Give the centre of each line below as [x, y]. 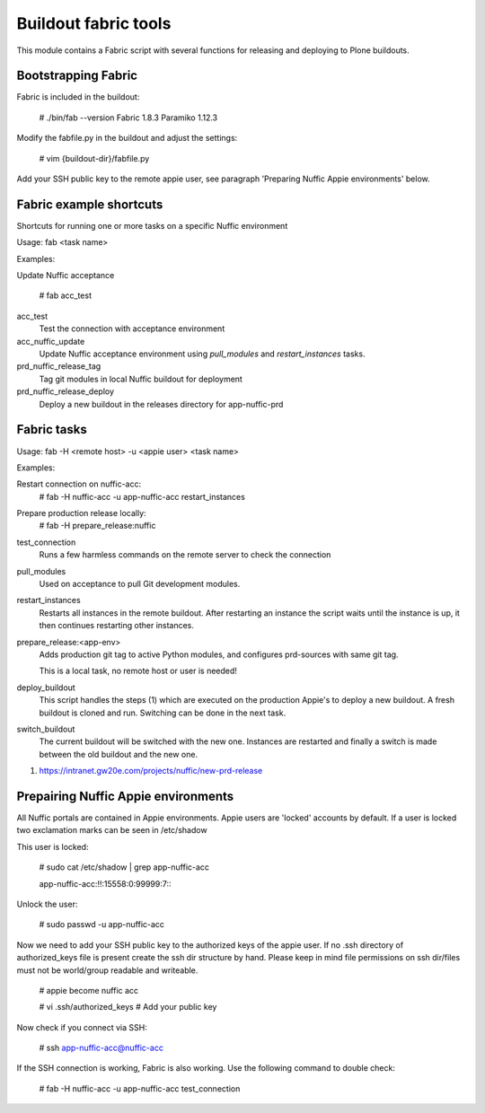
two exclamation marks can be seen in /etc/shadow [112, 830]
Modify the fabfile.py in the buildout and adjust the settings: [127, 138]
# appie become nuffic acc [89, 990]
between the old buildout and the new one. [118, 754]
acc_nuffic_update [51, 341]
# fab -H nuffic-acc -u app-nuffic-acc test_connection [140, 1088]
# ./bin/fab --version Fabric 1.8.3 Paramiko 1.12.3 [128, 118]
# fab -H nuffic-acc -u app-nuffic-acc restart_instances [142, 496]
